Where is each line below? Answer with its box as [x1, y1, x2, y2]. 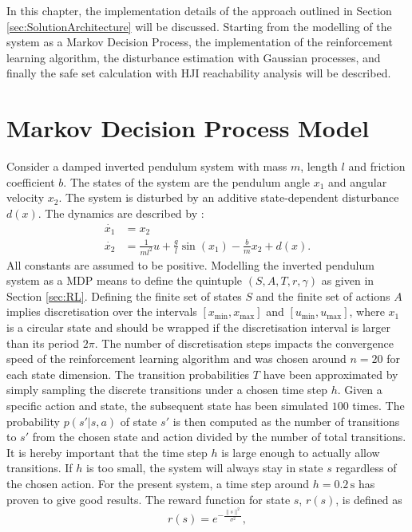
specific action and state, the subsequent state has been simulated [6, 396, 329, 413]
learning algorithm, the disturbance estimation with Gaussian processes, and [6, 49, 381, 65]
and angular [328, 173, 387, 190]
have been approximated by [263, 365, 398, 382]
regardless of [335, 459, 397, 476]
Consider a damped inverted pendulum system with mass [6, 158, 287, 175]
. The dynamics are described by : [38, 204, 204, 221]
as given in [321, 272, 374, 289]
